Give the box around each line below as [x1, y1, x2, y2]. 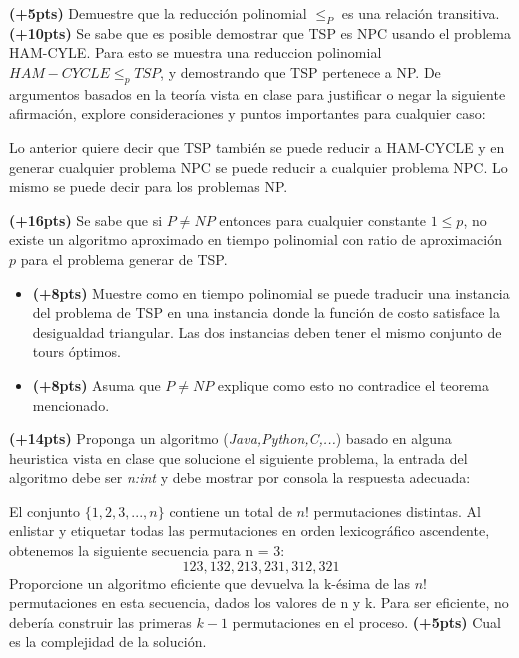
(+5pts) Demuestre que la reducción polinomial [9, 3, 307, 23]
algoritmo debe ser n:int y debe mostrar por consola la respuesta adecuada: [9, 467, 471, 488]
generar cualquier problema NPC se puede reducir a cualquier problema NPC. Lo [9, 156, 508, 177]
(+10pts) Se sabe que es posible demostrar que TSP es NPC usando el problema [9, 22, 511, 43]
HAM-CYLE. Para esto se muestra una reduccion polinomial [9, 42, 382, 63]
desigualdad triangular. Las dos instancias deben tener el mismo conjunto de [32, 321, 502, 342]
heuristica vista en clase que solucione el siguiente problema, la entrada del [9, 447, 468, 468]
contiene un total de [169, 500, 292, 521]
